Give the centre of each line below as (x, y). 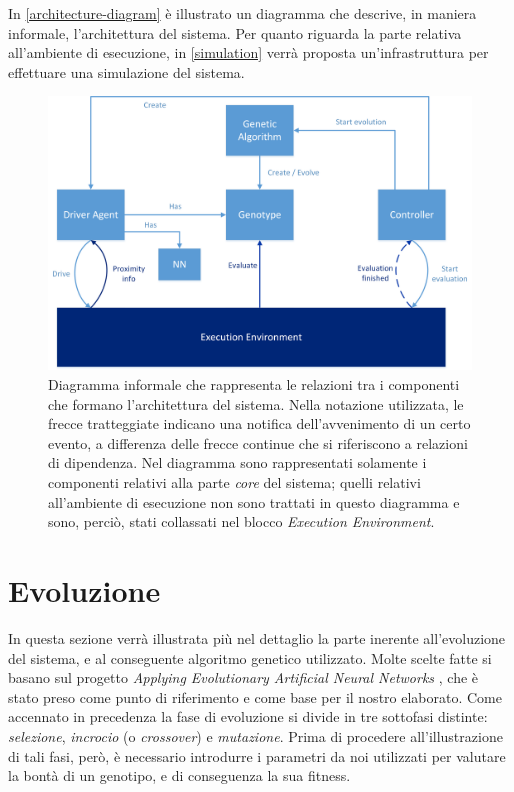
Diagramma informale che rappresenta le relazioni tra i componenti (254, 384)
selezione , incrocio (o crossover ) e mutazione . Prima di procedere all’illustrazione (255, 735)
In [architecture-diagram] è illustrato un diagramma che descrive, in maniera (242, 13)
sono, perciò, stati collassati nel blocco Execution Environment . (241, 521)
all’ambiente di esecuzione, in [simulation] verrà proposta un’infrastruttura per (248, 52)
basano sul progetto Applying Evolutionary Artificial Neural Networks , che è (243, 677)
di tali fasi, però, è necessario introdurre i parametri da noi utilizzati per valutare (257, 755)
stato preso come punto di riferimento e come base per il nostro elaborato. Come (255, 696)
